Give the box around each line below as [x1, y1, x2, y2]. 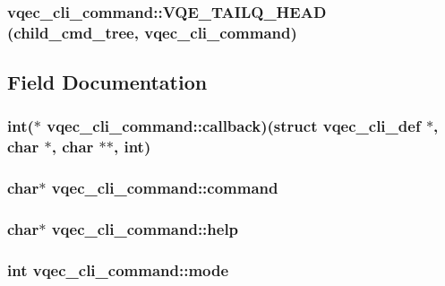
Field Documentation [7, 68, 208, 96]
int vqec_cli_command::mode [7, 258, 229, 281]
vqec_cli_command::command [51, 177, 278, 199]
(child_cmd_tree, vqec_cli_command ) [7, 21, 297, 43]
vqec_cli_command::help [51, 218, 239, 240]
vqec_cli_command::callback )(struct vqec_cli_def [47, 115, 421, 137]
